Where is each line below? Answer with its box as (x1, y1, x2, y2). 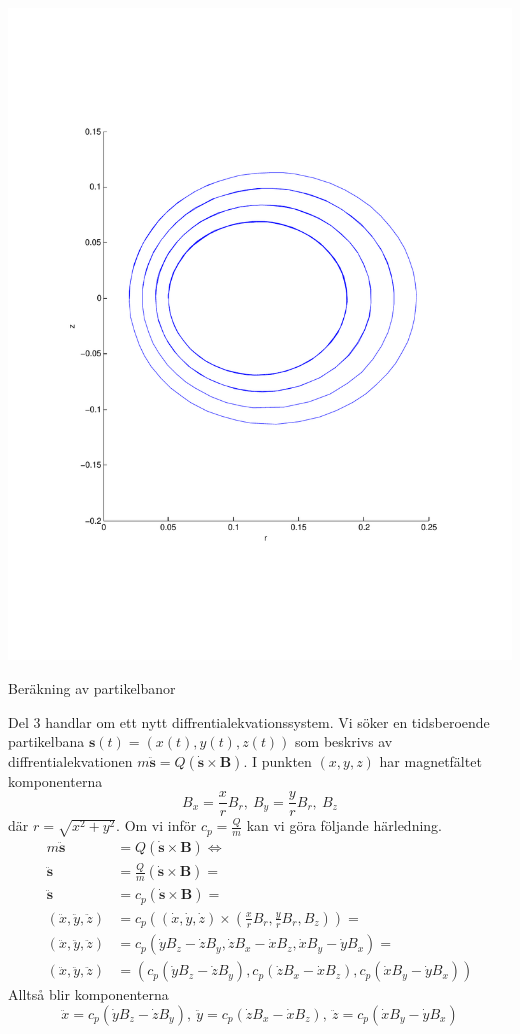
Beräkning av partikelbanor (8, 678, 176, 699)
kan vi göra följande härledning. (246, 815, 442, 836)
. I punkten (243, 750, 312, 771)
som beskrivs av (295, 731, 393, 752)
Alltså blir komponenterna (8, 984, 169, 1005)
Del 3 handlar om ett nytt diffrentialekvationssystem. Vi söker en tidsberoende (8, 711, 490, 732)
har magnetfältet (379, 750, 482, 771)
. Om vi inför (116, 815, 197, 836)
